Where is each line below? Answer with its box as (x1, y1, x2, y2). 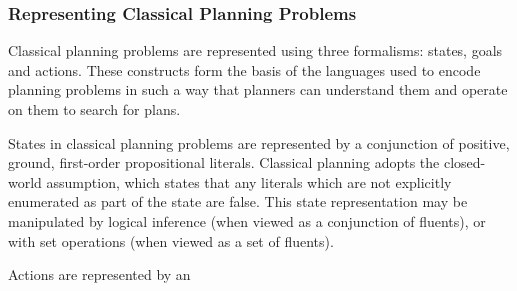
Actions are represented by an (8, 264, 191, 285)
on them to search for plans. (8, 99, 181, 119)
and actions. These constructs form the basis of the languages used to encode (8, 59, 481, 80)
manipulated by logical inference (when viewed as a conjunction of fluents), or (8, 210, 486, 231)
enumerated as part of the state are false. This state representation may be (8, 191, 468, 212)
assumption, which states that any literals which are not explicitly (46, 171, 452, 192)
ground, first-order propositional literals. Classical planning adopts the (8, 152, 440, 173)
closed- (443, 152, 486, 173)
